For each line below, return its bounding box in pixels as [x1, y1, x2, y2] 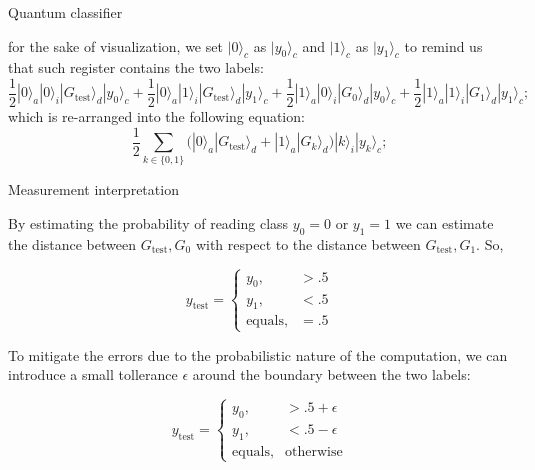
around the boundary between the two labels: [192, 364, 471, 385]
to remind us [404, 35, 483, 56]
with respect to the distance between [195, 233, 421, 254]
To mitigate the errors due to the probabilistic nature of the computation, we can [8, 344, 508, 365]
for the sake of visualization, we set [8, 35, 223, 56]
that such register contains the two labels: [8, 57, 264, 78]
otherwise [285, 444, 343, 459]
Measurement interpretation [8, 179, 179, 200]
